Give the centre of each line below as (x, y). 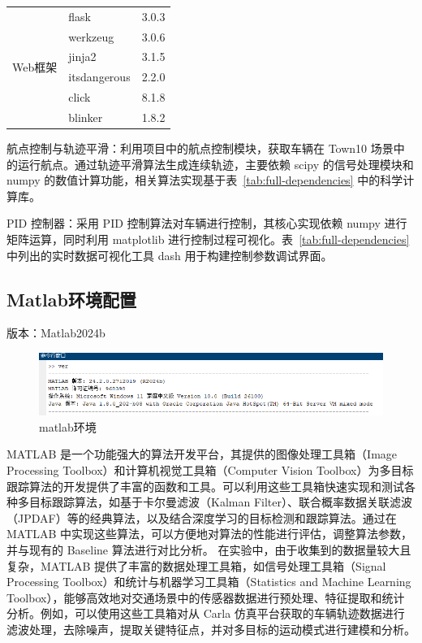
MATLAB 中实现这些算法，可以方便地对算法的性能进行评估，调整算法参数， (210, 534)
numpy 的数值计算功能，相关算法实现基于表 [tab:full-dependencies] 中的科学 (205, 180)
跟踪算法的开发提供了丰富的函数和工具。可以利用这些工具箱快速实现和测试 (205, 486)
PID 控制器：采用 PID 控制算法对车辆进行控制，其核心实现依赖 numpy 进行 (207, 223)
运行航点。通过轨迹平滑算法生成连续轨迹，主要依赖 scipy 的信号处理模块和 (215, 164)
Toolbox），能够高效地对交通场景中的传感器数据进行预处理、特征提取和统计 (206, 597)
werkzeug (91, 36)
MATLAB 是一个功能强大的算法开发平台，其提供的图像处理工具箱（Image (202, 454)
